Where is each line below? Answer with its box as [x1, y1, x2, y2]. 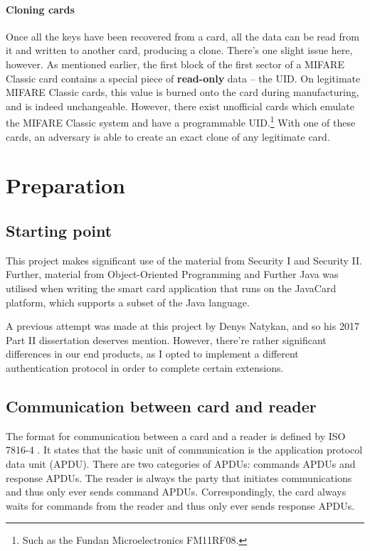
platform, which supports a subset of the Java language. [6, 294, 250, 309]
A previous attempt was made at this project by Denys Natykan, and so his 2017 [6, 319, 359, 333]
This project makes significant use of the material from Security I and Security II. [6, 252, 362, 267]
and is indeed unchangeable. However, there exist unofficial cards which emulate [6, 98, 354, 113]
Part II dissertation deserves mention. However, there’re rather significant [6, 332, 327, 347]
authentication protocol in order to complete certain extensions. [6, 360, 284, 375]
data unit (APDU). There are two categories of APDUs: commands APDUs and [6, 456, 356, 471]
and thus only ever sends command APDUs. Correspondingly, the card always [6, 484, 347, 499]
